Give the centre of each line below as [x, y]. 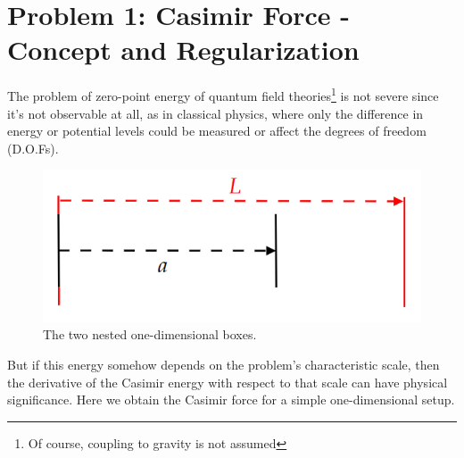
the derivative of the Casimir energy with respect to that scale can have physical [228, 382]
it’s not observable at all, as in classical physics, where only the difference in [215, 113]
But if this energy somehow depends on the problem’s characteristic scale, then [224, 365]
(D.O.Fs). [33, 148]
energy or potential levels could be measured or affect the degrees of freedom [217, 131]
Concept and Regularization [183, 50]
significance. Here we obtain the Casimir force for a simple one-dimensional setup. [231, 400]
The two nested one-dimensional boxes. [150, 334]
